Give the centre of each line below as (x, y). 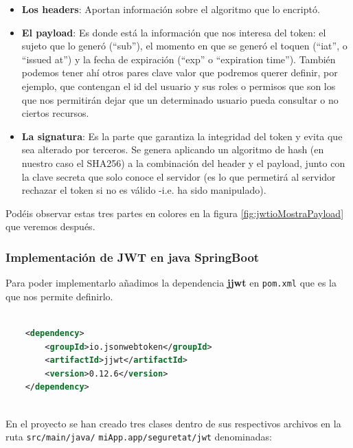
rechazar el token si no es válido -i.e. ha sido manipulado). (144, 190)
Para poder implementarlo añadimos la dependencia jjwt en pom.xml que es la (171, 283)
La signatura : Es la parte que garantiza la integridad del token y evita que (182, 136)
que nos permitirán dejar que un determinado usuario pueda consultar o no (180, 99)
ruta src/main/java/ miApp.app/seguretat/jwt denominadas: (139, 437)
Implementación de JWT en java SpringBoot (133, 257)
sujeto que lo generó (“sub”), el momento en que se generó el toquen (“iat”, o (184, 46)
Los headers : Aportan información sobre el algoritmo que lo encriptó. (171, 9)
